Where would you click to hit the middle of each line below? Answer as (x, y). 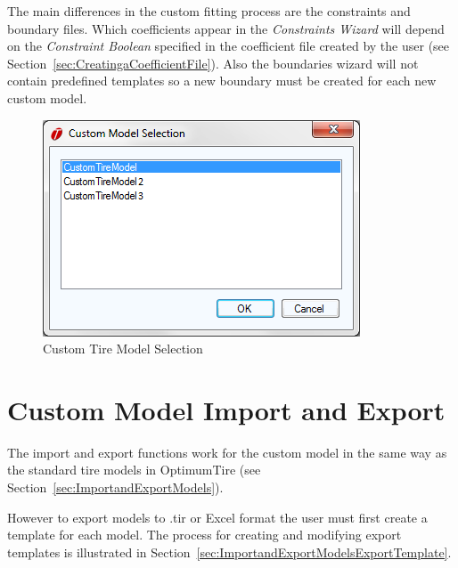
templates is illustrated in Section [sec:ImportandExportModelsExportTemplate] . (229, 552)
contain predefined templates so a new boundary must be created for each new (222, 81)
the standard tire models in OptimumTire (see (134, 470)
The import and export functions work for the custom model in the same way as (227, 452)
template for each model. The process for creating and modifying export (204, 535)
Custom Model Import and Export (226, 409)
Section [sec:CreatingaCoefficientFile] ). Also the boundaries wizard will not (213, 63)
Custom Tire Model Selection (123, 349)
